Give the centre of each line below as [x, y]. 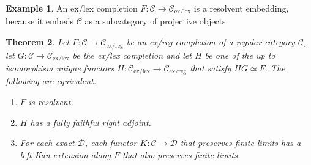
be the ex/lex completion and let [132, 55]
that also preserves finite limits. [182, 154]
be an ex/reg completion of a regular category [211, 42]
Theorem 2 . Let [38, 42]
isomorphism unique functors [60, 68]
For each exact [47, 143]
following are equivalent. [51, 81]
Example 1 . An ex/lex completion [72, 8]
